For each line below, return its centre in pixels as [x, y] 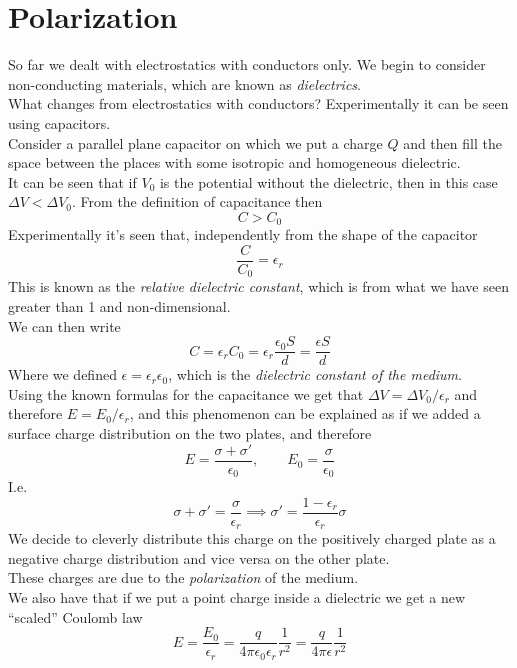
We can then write [64, 325]
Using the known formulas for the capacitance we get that [186, 393]
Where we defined [62, 374]
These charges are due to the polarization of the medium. [183, 577]
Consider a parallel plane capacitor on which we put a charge [195, 142]
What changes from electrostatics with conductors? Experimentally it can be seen [258, 103]
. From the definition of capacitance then [197, 201]
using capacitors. [59, 122]
